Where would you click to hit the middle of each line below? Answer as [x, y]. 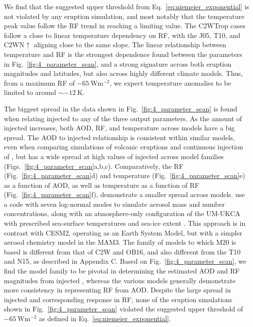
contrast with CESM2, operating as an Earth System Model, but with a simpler [123, 232]
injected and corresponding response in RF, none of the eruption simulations [118, 299]
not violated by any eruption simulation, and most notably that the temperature [124, 16]
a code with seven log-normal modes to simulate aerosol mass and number [114, 204]
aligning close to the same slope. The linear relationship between [130, 45]
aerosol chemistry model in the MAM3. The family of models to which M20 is [120, 242]
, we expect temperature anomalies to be [170, 82]
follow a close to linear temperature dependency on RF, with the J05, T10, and [122, 35]
